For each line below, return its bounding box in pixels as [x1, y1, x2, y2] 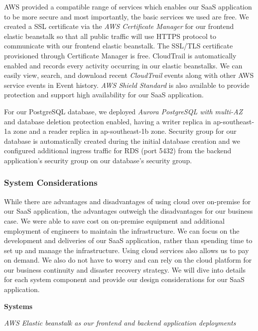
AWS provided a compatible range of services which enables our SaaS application [4, 1, 252, 11]
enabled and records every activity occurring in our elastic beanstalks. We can [4, 60, 243, 70]
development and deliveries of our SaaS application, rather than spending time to [4, 235, 253, 246]
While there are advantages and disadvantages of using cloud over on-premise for [4, 196, 251, 206]
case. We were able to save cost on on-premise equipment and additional [4, 215, 225, 226]
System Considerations [4, 176, 98, 189]
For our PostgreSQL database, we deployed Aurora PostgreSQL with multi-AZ [4, 106, 243, 116]
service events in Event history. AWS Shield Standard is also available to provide [4, 79, 250, 90]
